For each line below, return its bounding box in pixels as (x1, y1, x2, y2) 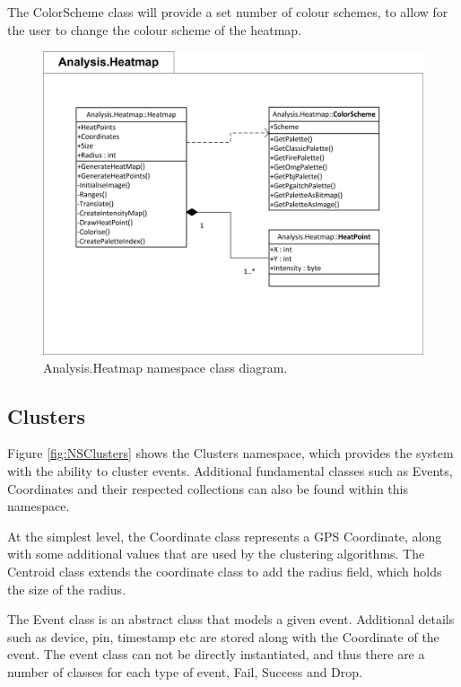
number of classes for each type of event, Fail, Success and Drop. (7, 662, 362, 681)
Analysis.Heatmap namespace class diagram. (43, 357, 288, 376)
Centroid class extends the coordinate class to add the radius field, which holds (7, 562, 442, 581)
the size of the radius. (7, 579, 126, 598)
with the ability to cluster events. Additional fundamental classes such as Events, (7, 462, 453, 480)
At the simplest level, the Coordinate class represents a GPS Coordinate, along (7, 526, 442, 545)
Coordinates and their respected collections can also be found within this (7, 479, 408, 498)
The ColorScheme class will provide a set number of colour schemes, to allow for (7, 3, 448, 21)
